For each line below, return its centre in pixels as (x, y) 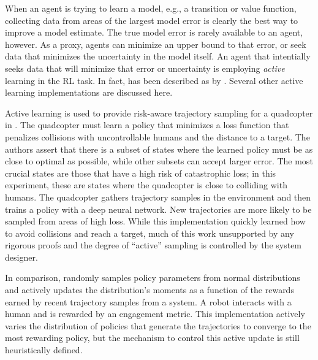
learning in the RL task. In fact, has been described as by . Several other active (154, 80)
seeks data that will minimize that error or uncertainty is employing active (145, 68)
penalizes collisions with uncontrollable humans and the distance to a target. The (157, 136)
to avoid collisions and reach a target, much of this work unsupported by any (150, 233)
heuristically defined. (44, 350)
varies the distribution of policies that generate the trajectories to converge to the (158, 325)
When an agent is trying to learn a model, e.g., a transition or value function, (151, 8)
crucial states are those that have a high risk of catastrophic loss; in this (141, 173)
